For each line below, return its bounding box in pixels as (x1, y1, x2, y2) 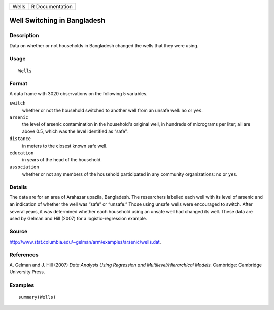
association (9, 164, 39, 170)
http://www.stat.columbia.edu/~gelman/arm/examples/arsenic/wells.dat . (9, 238, 161, 245)
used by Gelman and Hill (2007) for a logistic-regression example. (9, 216, 147, 222)
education (9, 150, 34, 156)
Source (9, 228, 28, 235)
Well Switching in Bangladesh (9, 16, 106, 25)
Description (9, 32, 39, 39)
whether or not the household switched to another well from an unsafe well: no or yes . (22, 107, 203, 113)
